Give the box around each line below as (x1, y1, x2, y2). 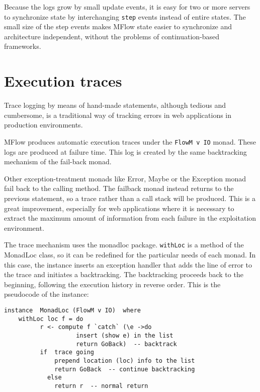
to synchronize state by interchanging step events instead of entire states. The (4, 11, 246, 22)
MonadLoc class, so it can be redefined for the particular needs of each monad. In (4, 249, 256, 259)
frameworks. (4, 41, 41, 51)
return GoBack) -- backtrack (76, 340, 177, 348)
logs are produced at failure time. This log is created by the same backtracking (4, 146, 247, 157)
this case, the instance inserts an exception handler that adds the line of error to (4, 259, 252, 270)
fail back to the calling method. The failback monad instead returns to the (4, 183, 234, 193)
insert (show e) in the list (76, 332, 174, 339)
